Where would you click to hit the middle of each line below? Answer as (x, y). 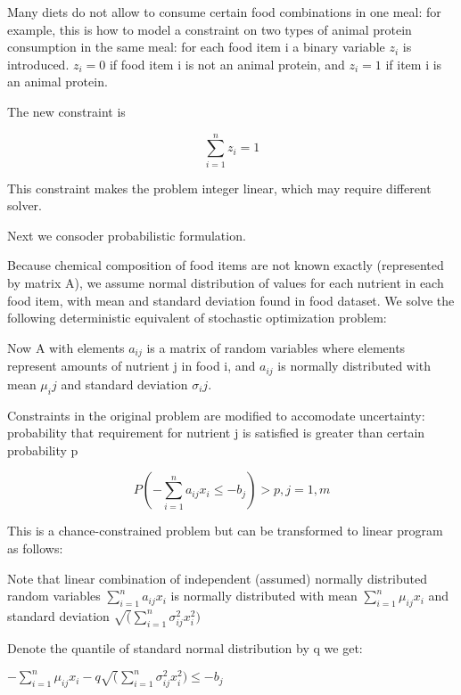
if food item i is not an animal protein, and (227, 64)
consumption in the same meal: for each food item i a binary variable (196, 47)
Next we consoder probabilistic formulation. (127, 235)
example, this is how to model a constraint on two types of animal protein (210, 29)
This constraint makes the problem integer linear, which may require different (219, 188)
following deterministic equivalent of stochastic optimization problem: (197, 318)
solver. (25, 205)
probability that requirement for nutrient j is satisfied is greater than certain (216, 433)
